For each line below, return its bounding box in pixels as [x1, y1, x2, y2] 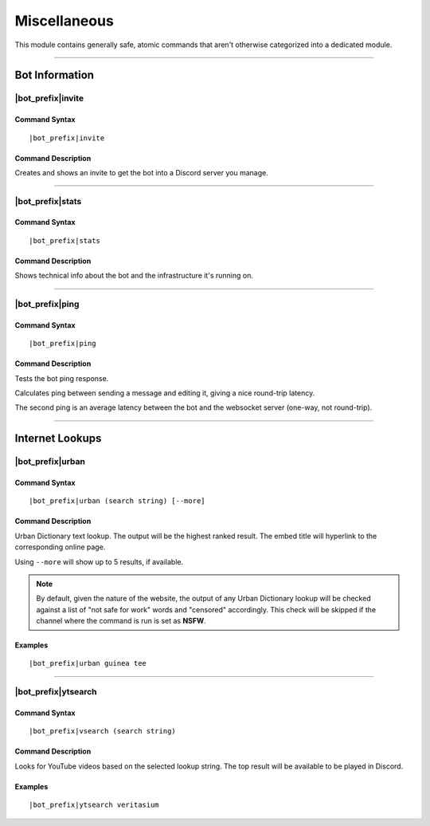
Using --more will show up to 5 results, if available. [14, 557, 183, 566]
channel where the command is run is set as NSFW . [36, 616, 206, 626]
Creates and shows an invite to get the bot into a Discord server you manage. [14, 167, 268, 177]
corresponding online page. [14, 542, 106, 552]
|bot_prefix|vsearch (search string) [29, 726, 177, 736]
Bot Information [14, 69, 95, 82]
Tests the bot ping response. [14, 373, 109, 383]
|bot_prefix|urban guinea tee [29, 659, 147, 668]
